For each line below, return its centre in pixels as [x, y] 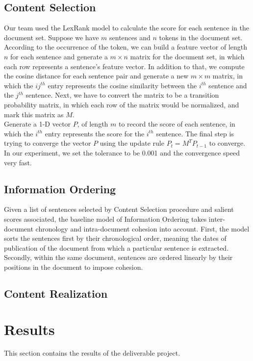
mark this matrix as [34, 114]
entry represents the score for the [95, 133]
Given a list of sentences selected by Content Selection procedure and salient [119, 209]
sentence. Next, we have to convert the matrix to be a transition [122, 95]
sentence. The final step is [195, 133]
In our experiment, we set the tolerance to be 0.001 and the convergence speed [122, 152]
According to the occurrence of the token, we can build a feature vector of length [126, 47]
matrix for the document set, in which [187, 56]
